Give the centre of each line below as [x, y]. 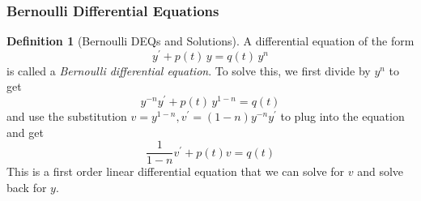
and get [25, 132]
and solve [381, 171]
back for [27, 187]
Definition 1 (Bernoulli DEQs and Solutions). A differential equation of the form [210, 41]
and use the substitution [67, 116]
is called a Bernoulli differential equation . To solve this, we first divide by [189, 70]
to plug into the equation [342, 116]
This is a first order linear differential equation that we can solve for [176, 171]
